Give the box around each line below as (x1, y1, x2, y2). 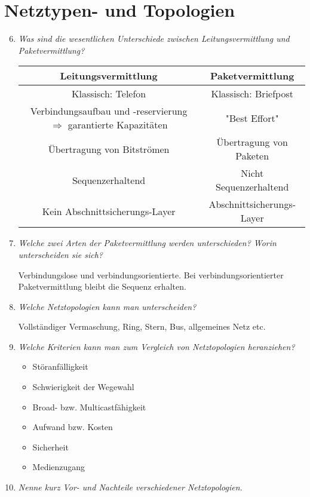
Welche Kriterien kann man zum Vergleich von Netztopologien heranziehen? (18, 340, 295, 352)
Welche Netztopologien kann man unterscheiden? (18, 300, 197, 312)
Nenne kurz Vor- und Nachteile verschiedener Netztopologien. (18, 481, 243, 493)
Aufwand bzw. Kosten (32, 421, 113, 433)
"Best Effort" (225, 111, 279, 125)
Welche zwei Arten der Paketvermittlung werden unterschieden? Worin (18, 237, 277, 249)
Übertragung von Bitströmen (48, 142, 170, 156)
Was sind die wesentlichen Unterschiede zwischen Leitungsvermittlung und (18, 32, 290, 45)
